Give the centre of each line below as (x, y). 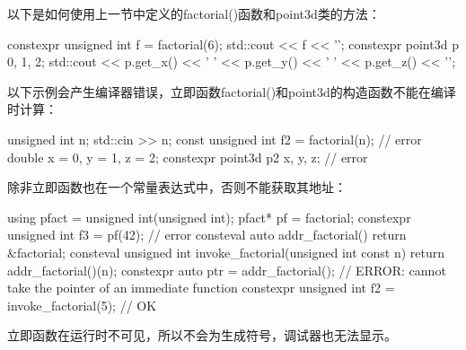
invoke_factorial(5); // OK (82, 305)
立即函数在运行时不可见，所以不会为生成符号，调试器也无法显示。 (202, 335)
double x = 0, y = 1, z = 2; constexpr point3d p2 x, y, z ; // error (188, 157)
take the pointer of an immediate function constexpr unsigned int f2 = (201, 288)
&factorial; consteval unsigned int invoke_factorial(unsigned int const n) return (226, 252)
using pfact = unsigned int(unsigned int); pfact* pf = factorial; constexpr (209, 217)
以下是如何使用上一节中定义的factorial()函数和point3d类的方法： (194, 13)
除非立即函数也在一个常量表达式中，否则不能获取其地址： (177, 187)
